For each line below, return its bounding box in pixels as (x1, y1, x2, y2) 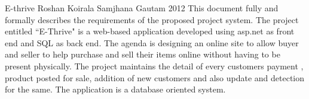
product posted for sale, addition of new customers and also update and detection (5, 71, 305, 84)
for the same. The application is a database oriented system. (5, 83, 226, 95)
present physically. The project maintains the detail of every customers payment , (5, 59, 304, 72)
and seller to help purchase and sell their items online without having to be (5, 48, 280, 60)
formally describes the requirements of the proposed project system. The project (5, 13, 299, 25)
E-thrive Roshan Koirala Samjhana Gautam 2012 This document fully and (5, 2, 279, 14)
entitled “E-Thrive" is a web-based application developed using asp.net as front (5, 25, 295, 37)
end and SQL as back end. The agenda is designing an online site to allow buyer (5, 36, 299, 49)
